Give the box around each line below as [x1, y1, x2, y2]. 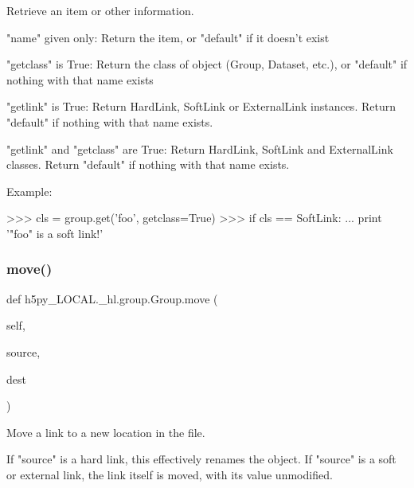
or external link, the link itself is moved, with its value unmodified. [6, 466, 333, 482]
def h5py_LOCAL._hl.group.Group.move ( [6, 290, 218, 306]
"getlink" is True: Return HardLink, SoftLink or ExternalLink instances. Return [6, 98, 396, 115]
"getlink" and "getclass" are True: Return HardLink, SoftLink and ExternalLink [6, 140, 393, 157]
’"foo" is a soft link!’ [6, 224, 103, 241]
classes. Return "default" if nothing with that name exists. [6, 156, 290, 173]
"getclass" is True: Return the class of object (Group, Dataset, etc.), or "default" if [6, 56, 408, 72]
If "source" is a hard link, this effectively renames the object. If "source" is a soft [6, 451, 396, 467]
